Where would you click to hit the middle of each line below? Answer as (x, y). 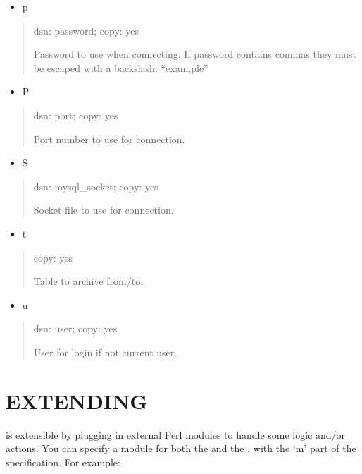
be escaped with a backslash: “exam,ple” (121, 67)
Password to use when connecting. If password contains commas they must (195, 54)
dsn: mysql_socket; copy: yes (96, 186)
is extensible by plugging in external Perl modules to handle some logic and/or (176, 434)
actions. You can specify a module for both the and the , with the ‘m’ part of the (181, 448)
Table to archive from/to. (88, 281)
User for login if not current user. (105, 352)
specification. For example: (63, 462)
